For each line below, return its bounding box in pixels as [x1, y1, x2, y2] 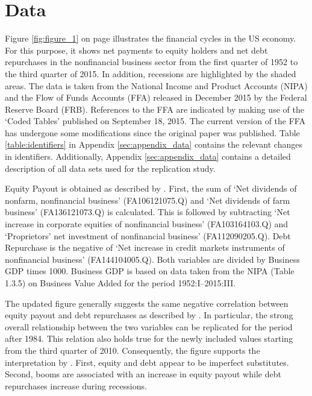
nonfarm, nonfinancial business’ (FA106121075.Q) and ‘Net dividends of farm [5, 193, 290, 206]
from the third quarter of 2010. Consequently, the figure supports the [5, 344, 260, 356]
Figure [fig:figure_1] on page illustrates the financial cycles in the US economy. [5, 32, 296, 45]
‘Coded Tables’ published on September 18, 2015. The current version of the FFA [5, 115, 305, 127]
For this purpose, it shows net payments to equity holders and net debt [5, 43, 268, 56]
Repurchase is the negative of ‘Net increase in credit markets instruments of [5, 241, 285, 254]
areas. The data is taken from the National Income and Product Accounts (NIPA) [5, 79, 308, 92]
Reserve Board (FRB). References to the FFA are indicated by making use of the [5, 102, 304, 115]
